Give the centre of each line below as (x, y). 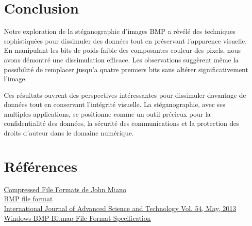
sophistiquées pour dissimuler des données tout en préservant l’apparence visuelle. (126, 40)
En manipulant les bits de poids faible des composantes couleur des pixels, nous (122, 50)
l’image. (16, 79)
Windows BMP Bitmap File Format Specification (77, 218)
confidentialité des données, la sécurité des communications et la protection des (122, 123)
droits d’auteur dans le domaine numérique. (69, 133)
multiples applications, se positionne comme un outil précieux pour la (107, 113)
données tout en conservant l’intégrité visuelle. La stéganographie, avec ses (115, 104)
